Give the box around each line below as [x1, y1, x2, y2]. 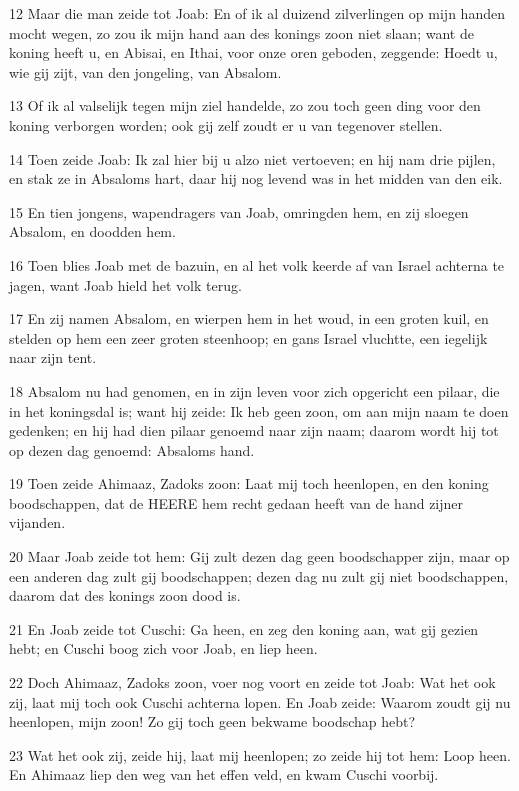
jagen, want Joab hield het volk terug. [9, 274, 242, 295]
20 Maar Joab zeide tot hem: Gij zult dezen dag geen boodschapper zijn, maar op [9, 546, 510, 567]
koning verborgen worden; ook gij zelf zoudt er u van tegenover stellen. [9, 114, 443, 135]
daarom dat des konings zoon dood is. [9, 585, 241, 606]
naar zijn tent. [9, 347, 97, 368]
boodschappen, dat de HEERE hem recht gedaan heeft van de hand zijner [9, 492, 464, 513]
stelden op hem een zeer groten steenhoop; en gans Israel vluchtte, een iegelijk [9, 327, 488, 348]
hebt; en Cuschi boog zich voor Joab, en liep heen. [9, 638, 318, 659]
